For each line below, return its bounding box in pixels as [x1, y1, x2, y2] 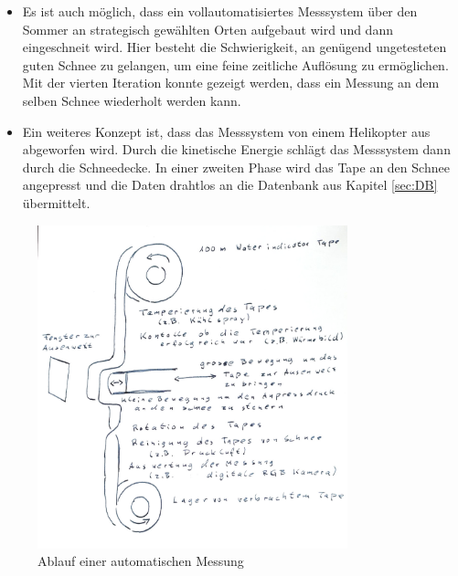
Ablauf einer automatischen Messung [37, 551, 244, 571]
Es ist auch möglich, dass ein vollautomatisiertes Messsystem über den [22, 2, 418, 20]
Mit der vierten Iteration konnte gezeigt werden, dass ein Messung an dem [22, 73, 440, 92]
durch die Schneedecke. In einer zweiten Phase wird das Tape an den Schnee [22, 157, 450, 176]
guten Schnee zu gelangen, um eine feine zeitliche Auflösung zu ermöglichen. [22, 55, 449, 74]
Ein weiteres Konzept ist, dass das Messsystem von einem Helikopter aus [22, 121, 431, 141]
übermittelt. [22, 193, 91, 212]
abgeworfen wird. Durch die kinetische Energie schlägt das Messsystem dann [22, 140, 451, 159]
